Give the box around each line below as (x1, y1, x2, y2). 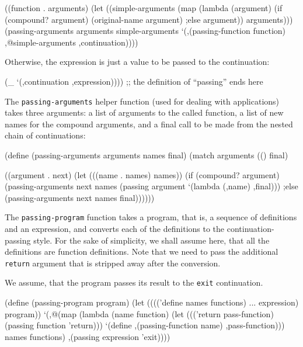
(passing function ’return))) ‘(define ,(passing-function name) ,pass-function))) (5, 319, 285, 331)
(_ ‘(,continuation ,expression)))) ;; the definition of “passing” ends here (5, 75, 263, 87)
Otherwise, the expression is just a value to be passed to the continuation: (5, 55, 270, 68)
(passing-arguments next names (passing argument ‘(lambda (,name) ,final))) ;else (5, 180, 298, 192)
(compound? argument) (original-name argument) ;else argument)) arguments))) (5, 13, 293, 25)
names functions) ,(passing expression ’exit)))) (5, 330, 170, 342)
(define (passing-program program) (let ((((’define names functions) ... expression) (5, 296, 299, 308)
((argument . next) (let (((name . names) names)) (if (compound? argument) (5, 168, 280, 181)
